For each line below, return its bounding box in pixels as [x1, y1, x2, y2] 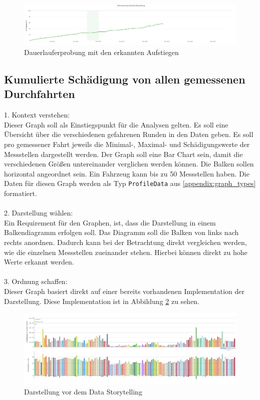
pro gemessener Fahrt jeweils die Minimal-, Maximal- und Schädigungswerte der [4, 138, 250, 149]
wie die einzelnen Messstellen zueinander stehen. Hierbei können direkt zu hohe [4, 246, 247, 257]
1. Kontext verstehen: [4, 109, 70, 120]
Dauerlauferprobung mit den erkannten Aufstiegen [24, 46, 179, 57]
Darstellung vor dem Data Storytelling [24, 386, 142, 396]
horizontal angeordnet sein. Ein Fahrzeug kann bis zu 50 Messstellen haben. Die [4, 168, 249, 178]
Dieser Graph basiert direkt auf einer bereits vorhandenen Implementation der [4, 285, 244, 296]
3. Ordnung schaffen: [4, 276, 68, 286]
